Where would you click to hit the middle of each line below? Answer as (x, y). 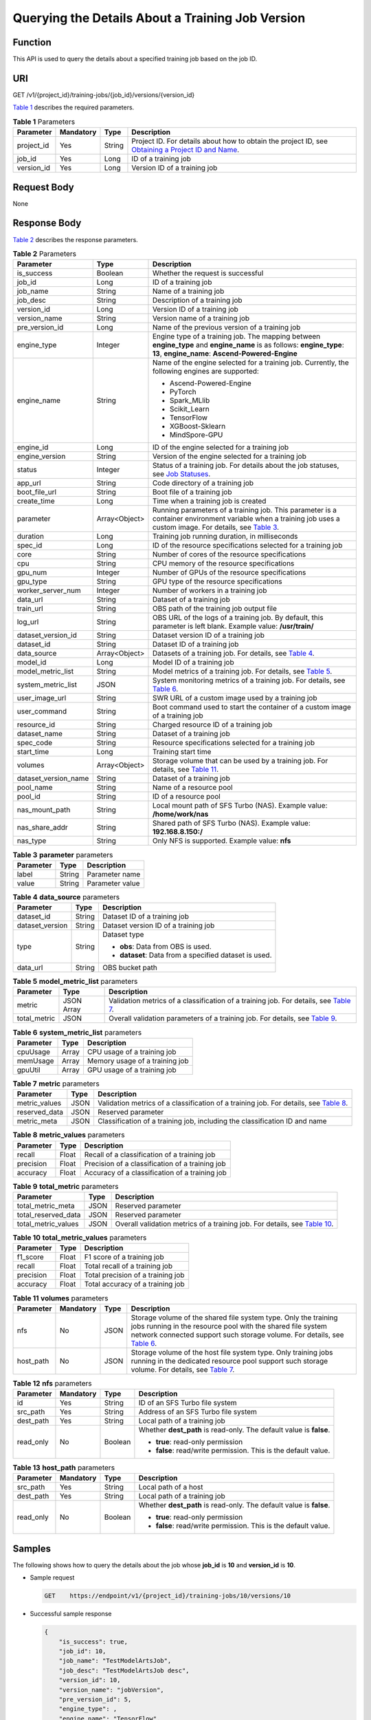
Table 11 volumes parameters (61, 1298)
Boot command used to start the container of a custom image (252, 707)
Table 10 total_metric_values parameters (80, 1238)
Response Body (47, 223)
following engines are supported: (205, 372)
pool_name (35, 788)
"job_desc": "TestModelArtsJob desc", (124, 1670)
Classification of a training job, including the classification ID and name (212, 1121)
